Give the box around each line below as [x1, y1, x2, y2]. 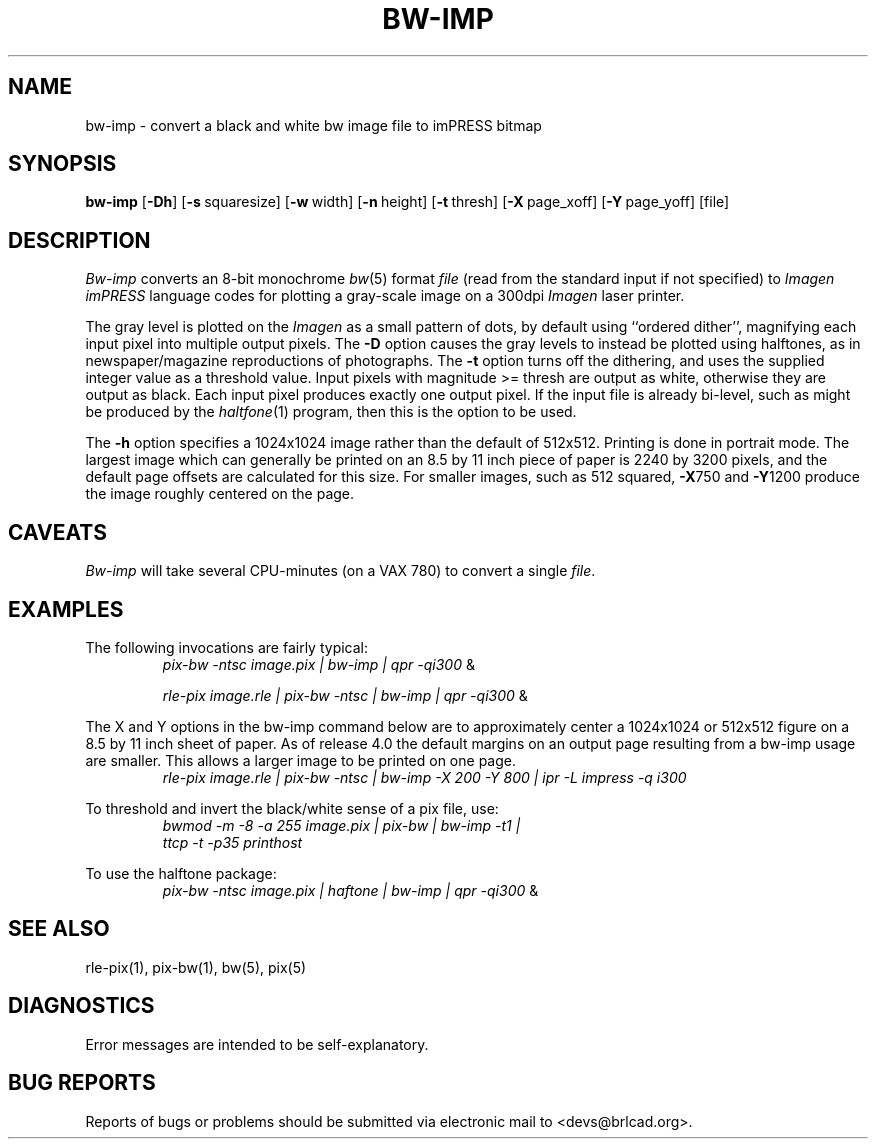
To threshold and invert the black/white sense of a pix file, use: [85, 799, 499, 817]
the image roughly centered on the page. [85, 485, 355, 503]
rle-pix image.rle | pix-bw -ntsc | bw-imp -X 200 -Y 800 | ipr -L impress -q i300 [162, 768, 687, 786]
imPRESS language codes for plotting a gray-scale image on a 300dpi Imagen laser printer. [85, 287, 685, 305]
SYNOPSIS [8, 151, 117, 177]
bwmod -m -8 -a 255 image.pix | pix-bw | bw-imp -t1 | [162, 816, 521, 834]
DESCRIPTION [8, 227, 151, 253]
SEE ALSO [8, 916, 110, 942]
